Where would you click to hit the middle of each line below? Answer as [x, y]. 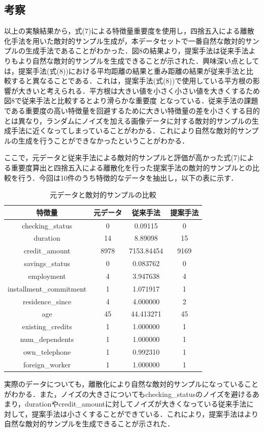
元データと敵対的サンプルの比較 [103, 195]
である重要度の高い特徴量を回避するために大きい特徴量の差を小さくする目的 [132, 110]
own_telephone [47, 351]
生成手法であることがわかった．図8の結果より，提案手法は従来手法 [137, 51]
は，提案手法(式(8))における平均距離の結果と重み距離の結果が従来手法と [125, 70]
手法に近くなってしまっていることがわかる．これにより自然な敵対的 [124, 131]
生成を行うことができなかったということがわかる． [103, 140]
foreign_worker [47, 364]
